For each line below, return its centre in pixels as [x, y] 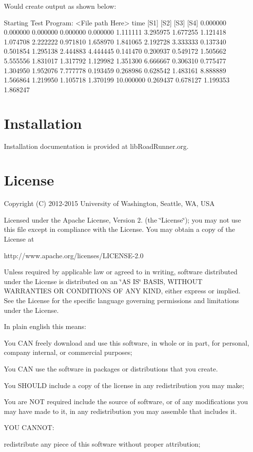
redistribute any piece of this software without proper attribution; [102, 443]
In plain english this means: [45, 326]
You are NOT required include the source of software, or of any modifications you [126, 401]
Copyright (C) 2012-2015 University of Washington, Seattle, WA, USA [109, 203]
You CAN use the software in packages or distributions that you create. [111, 368]
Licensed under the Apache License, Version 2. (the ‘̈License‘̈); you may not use [123, 219]
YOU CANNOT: [29, 427]
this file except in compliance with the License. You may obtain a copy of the [119, 229]
